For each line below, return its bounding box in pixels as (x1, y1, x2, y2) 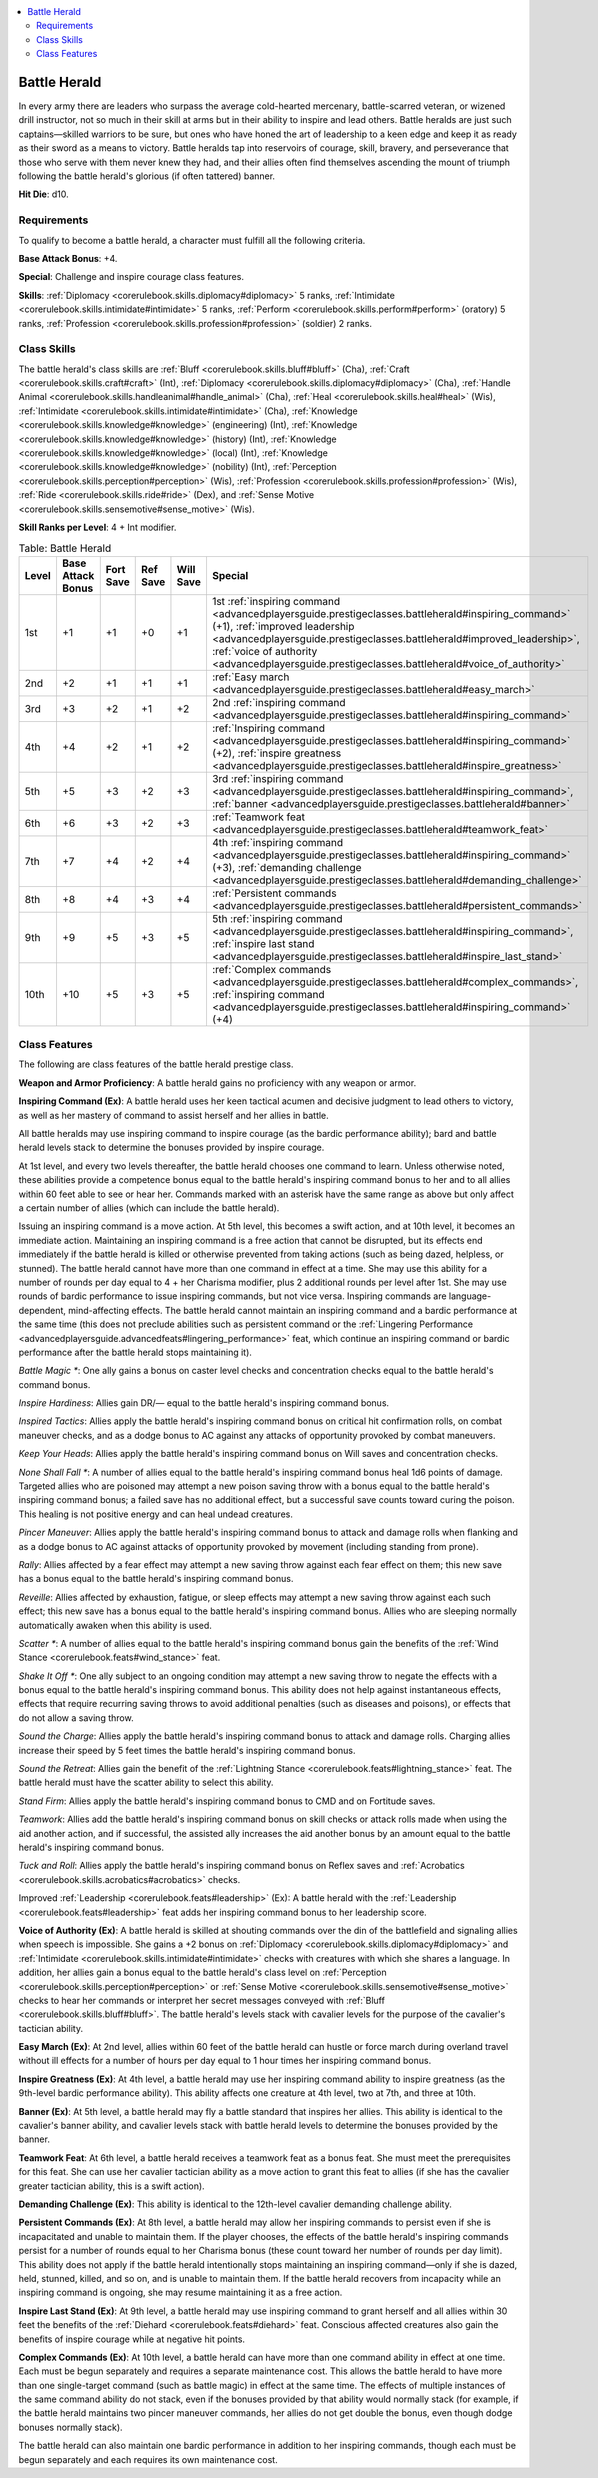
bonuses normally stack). (18, 2421, 124, 2433)
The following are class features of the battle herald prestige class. (18, 1058, 294, 1070)
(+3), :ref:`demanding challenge (211, 860, 362, 874)
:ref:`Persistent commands (211, 886, 337, 900)
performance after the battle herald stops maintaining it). (18, 1346, 252, 1358)
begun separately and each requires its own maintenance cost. (18, 2453, 279, 2465)
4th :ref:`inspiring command (211, 835, 344, 849)
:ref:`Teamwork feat (211, 810, 305, 824)
